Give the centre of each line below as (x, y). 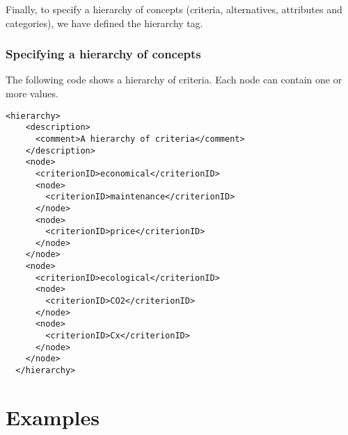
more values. (32, 93)
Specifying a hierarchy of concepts (103, 54)
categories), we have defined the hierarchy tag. (104, 23)
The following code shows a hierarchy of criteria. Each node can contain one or (174, 80)
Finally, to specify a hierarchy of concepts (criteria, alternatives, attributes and (174, 9)
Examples (53, 417)
